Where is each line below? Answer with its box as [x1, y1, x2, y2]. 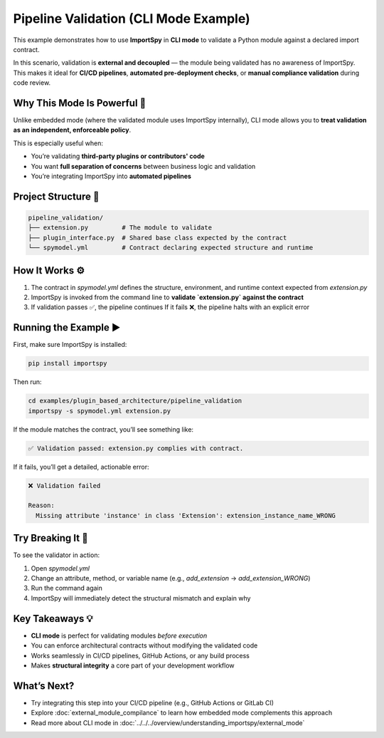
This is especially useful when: [13, 139, 103, 147]
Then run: [13, 378, 42, 386]
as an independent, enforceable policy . [13, 125, 132, 135]
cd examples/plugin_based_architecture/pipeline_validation [28, 397, 242, 405]
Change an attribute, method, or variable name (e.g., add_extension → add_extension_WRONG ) [31, 574, 311, 583]
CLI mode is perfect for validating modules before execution [31, 631, 208, 640]
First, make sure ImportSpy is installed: [13, 341, 127, 349]
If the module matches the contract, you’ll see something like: [13, 425, 194, 434]
